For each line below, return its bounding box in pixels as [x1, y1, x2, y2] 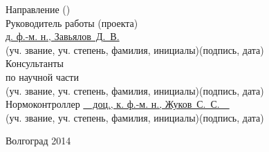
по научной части [6, 69, 79, 84]
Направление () [6, 2, 71, 16]
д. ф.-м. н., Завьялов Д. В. [6, 29, 120, 44]
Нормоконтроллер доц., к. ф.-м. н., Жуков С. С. [6, 97, 220, 111]
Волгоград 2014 [6, 133, 71, 148]
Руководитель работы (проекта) [6, 15, 138, 30]
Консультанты [6, 56, 64, 70]
